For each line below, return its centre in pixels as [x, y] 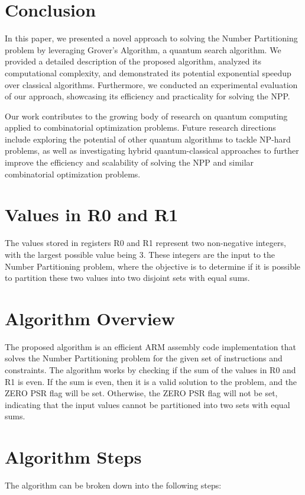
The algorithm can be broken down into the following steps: [113, 485]
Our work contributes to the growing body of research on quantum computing [146, 116]
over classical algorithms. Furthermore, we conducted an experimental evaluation [151, 84]
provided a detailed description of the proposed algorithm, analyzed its [133, 61]
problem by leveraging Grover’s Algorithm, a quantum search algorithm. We [143, 49]
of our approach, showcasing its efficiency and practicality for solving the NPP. [147, 96]
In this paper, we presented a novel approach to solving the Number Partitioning [151, 38]
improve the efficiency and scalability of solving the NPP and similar [129, 162]
